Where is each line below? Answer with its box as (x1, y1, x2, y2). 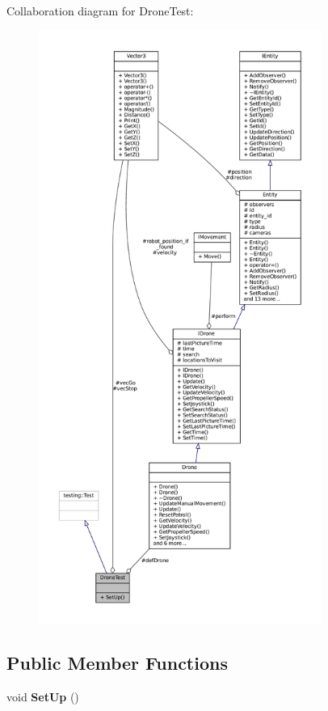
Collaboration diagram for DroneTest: (6, 2, 194, 19)
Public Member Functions (6, 650, 228, 675)
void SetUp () (6, 688, 79, 705)
